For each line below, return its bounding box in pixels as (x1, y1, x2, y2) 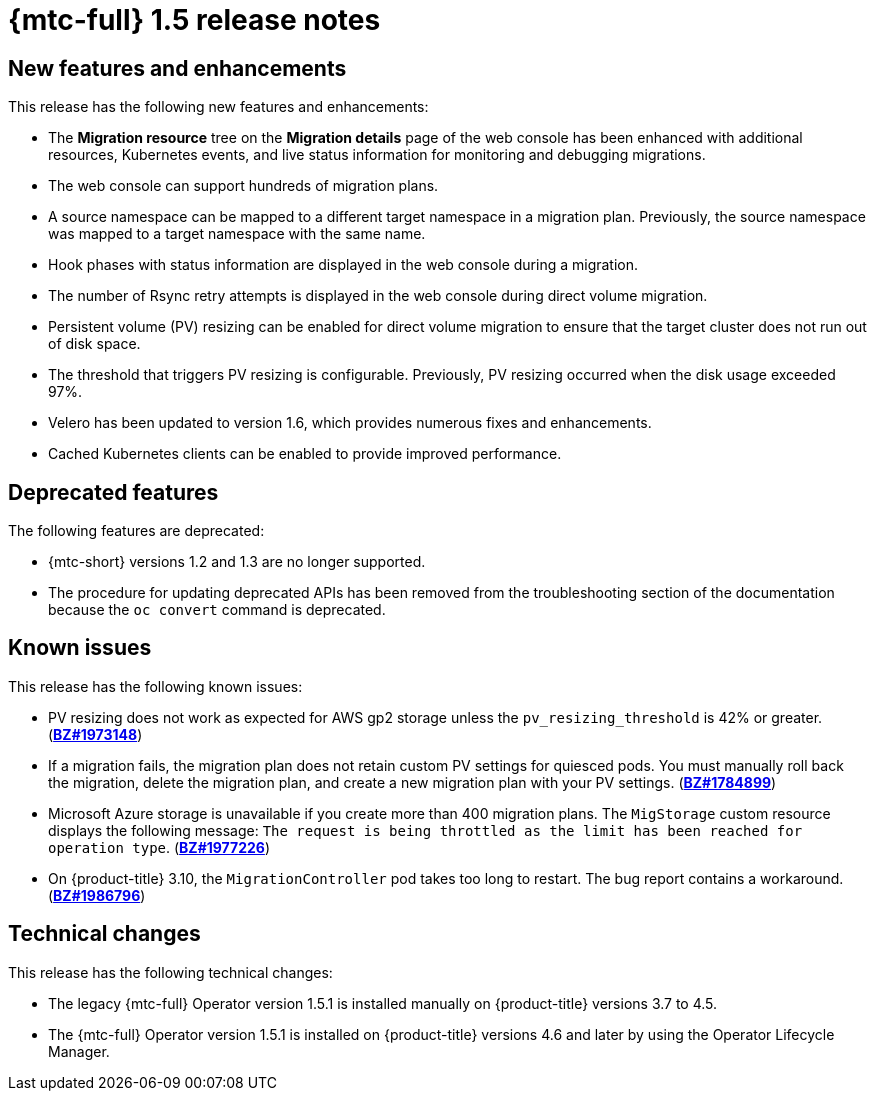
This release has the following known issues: (8, 677, 303, 695)
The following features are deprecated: (8, 522, 265, 540)
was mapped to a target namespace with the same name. (48, 225, 426, 243)
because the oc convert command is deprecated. (48, 601, 386, 619)
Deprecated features (8, 479, 219, 505)
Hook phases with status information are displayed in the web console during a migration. (48, 256, 639, 274)
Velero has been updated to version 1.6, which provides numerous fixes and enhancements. (48, 414, 652, 432)
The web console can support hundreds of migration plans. (48, 177, 439, 195)
